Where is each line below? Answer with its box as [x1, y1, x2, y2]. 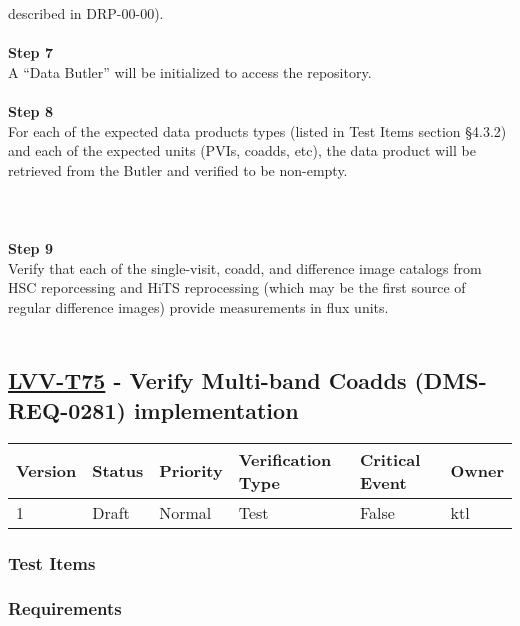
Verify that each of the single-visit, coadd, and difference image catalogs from [8, 257, 482, 278]
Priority [159, 459, 223, 483]
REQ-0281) [8, 394, 126, 425]
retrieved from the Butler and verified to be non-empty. [8, 159, 348, 180]
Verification [238, 447, 332, 471]
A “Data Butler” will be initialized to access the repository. [8, 61, 372, 82]
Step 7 [8, 42, 53, 63]
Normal [159, 500, 212, 524]
